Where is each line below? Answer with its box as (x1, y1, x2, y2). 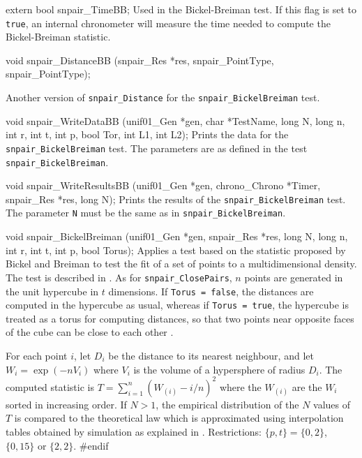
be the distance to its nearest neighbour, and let (108, 348, 314, 363)
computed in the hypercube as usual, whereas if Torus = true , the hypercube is (6, 297, 349, 312)
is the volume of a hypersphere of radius (133, 362, 306, 376)
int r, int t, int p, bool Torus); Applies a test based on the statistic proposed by (6, 242, 346, 257)
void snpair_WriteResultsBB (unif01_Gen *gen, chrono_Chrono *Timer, (6, 178, 321, 193)
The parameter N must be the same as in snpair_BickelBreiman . (6, 205, 286, 220)
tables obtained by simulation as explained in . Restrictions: (6, 424, 262, 438)
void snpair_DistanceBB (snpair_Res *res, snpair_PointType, (6, 52, 274, 67)
